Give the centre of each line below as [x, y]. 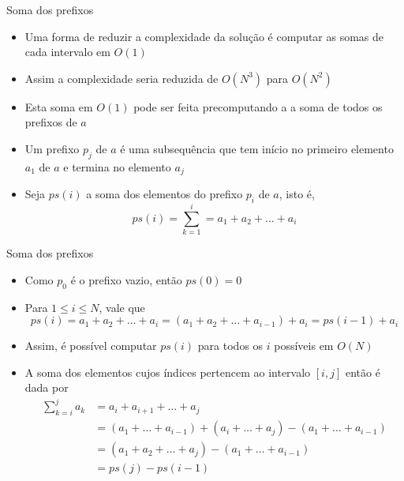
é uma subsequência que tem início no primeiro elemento [257, 148]
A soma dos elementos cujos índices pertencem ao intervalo [168, 372]
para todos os [230, 346]
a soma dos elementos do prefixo [165, 194]
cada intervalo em [67, 52]
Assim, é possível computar [91, 346]
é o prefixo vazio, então [126, 279]
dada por [47, 387]
